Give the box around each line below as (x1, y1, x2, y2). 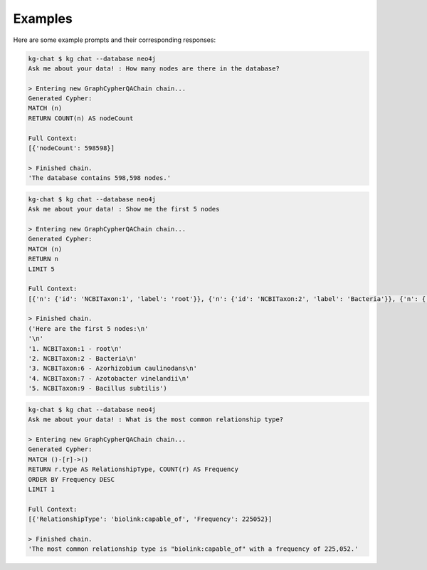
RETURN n (28, 255, 59, 263)
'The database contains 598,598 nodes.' (28, 174, 171, 182)
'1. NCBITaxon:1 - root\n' (28, 344, 122, 352)
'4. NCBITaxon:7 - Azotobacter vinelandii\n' (28, 374, 190, 382)
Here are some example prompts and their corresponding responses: (13, 36, 216, 44)
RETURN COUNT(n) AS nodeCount (28, 114, 134, 122)
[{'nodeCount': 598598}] (28, 144, 115, 152)
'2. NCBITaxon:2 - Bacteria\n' (28, 354, 138, 363)
